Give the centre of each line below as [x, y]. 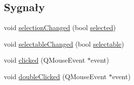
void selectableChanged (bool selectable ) [64, 43]
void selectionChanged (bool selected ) [60, 27]
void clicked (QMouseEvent [45, 60]
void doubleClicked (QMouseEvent [55, 76]
